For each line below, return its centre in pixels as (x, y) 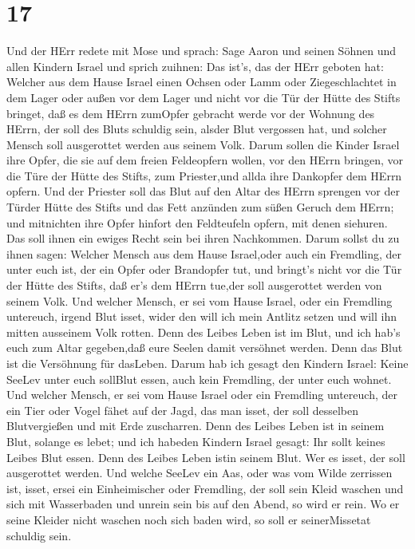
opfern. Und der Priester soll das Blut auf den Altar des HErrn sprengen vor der (203, 191)
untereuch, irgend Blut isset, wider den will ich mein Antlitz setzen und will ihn (202, 316)
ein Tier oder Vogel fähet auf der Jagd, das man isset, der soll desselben (183, 410)
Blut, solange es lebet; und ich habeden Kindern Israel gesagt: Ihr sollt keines (196, 441)
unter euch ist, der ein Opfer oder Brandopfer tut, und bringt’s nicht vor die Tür (204, 269)
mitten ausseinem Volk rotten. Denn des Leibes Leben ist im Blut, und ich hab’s (204, 332)
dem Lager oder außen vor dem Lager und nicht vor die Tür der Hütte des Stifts (204, 97)
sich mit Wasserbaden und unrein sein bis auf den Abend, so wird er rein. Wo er (203, 504)
